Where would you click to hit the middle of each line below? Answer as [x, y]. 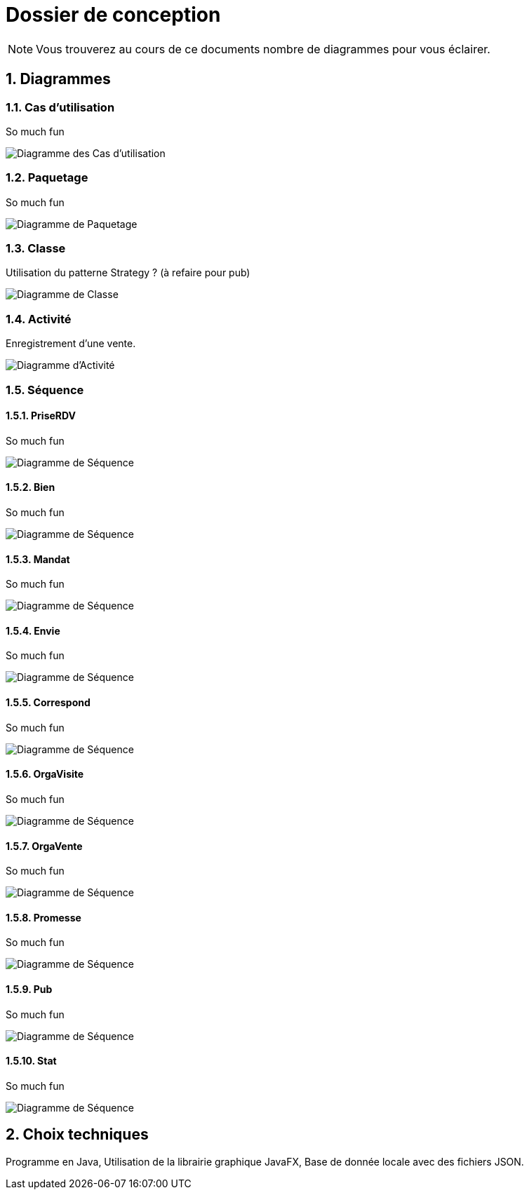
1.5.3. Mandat [38, 559]
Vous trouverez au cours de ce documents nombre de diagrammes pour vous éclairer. [263, 49]
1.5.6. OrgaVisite [45, 774]
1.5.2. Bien [31, 487]
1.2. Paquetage [47, 178]
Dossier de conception [113, 15]
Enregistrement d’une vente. [71, 344]
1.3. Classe [36, 249]
